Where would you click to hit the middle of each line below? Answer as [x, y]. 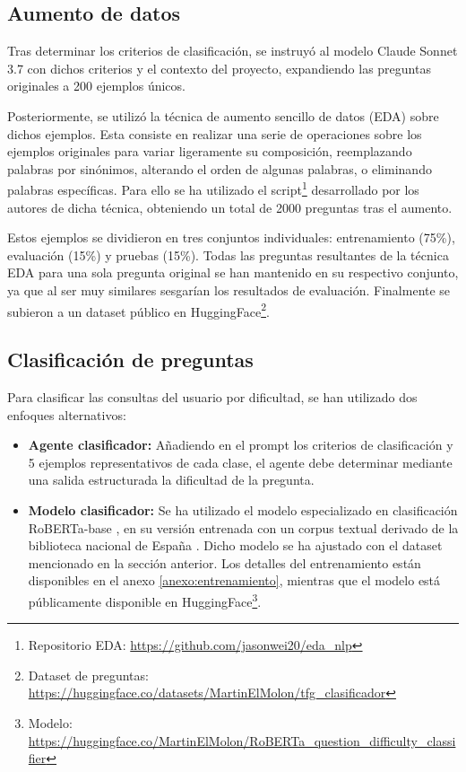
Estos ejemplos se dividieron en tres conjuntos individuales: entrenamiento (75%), [231, 237]
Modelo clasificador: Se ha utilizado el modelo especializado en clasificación [243, 510]
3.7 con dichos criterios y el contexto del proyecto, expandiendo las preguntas [219, 68]
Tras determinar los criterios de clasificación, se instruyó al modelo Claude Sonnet [233, 51]
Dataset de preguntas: [88, 675]
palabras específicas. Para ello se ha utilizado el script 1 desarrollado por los [213, 189]
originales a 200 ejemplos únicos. [96, 86]
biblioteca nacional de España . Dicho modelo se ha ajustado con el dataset [235, 545]
